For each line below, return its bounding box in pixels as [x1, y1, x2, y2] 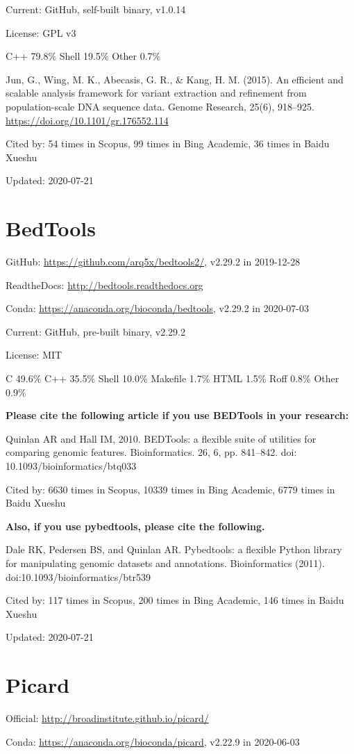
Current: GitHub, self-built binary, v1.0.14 [6, 2, 186, 16]
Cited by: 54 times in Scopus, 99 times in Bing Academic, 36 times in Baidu [6, 136, 330, 151]
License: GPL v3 [6, 25, 76, 40]
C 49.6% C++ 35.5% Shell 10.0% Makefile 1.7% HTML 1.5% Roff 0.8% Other [6, 371, 339, 386]
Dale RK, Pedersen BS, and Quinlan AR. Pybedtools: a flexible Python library [6, 542, 342, 557]
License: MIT [6, 347, 62, 362]
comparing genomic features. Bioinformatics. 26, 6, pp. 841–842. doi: [6, 445, 297, 459]
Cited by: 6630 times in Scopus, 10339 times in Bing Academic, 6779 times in [6, 482, 335, 496]
